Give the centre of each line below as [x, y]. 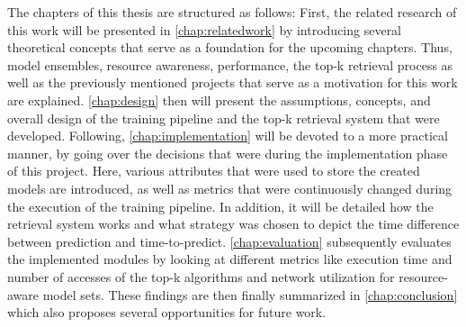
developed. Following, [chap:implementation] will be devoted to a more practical [228, 136]
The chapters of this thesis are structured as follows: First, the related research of [232, 12]
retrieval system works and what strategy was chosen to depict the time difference [233, 224]
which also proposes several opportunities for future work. [167, 312]
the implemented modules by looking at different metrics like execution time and [230, 259]
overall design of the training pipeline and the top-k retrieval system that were [224, 118]
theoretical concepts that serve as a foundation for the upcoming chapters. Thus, [230, 47]
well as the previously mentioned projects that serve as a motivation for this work [233, 82]
